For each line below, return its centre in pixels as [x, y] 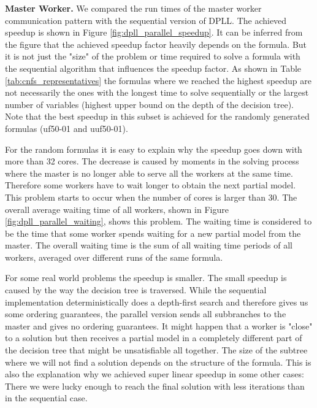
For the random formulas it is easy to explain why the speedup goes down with [154, 149]
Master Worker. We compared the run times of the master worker [133, 8]
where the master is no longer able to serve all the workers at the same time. [149, 173]
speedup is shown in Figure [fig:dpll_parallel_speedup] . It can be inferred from [154, 32]
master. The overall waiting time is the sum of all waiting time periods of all [149, 245]
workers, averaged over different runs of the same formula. [114, 257]
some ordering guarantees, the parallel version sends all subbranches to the [146, 314]
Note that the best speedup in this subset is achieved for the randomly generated [157, 116]
